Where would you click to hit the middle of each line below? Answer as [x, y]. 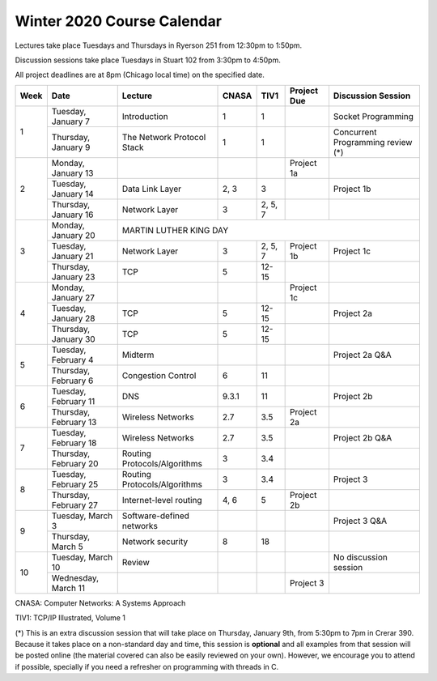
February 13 [74, 422]
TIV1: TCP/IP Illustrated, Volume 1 [70, 618]
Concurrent [355, 132]
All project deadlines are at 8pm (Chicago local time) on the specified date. [140, 75]
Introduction [145, 116]
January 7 [71, 121]
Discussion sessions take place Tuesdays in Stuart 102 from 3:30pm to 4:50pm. [148, 60]
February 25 [75, 484]
